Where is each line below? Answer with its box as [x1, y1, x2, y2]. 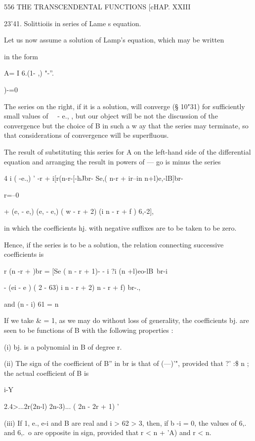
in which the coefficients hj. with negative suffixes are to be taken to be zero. [4, 222, 237, 233]
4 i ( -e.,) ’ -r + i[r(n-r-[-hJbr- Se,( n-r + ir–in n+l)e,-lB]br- [4, 173, 183, 183]
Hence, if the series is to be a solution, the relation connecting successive [4, 239, 224, 249]
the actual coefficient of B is [4, 367, 89, 378]
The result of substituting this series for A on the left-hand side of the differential [4, 146, 251, 157]
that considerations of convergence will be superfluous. [4, 130, 169, 140]
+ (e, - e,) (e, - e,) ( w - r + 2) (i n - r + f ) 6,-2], [4, 206, 154, 216]
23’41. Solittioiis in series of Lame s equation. [4, 18, 141, 28]
